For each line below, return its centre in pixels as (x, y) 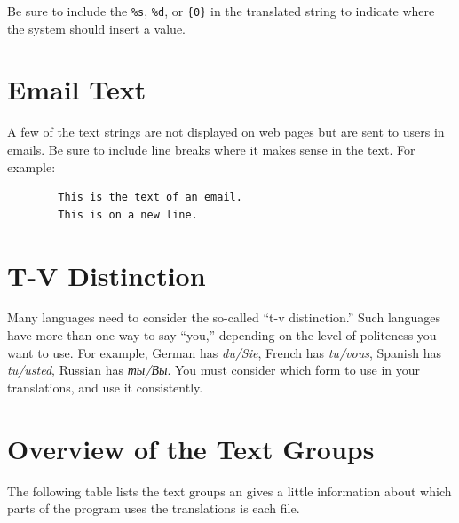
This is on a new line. (128, 214)
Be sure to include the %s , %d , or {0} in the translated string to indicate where (221, 11)
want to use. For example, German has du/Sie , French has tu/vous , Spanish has (224, 352)
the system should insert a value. (96, 28)
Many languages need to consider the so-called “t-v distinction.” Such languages (224, 317)
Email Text (77, 89)
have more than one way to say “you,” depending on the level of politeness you (222, 335)
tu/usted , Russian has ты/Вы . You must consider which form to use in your (214, 370)
